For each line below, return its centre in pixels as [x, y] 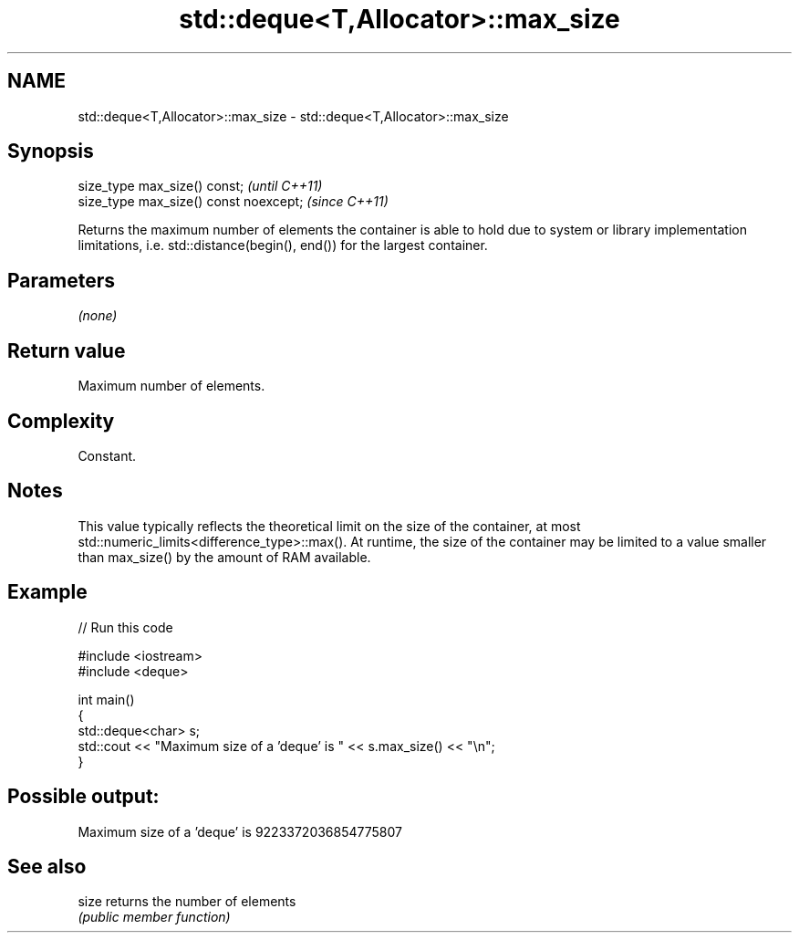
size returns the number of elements [187, 902]
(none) [98, 316]
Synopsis [51, 151]
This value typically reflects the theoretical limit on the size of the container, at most [329, 526]
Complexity [61, 421]
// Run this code [125, 627]
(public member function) [154, 917]
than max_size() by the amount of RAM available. [224, 557]
